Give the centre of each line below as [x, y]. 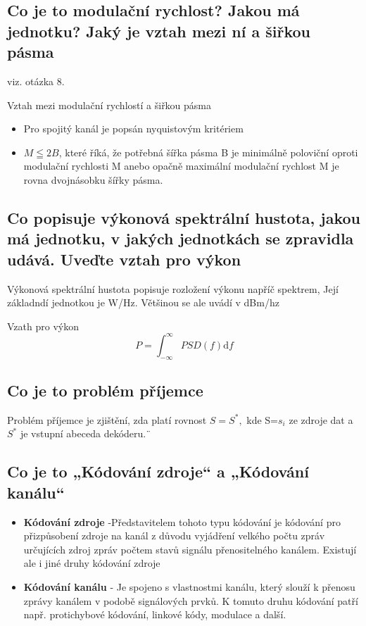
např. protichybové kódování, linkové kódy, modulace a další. [155, 614]
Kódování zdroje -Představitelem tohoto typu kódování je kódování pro [182, 521]
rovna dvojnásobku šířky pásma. [93, 179]
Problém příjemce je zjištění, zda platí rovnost [107, 419]
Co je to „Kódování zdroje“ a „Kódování [158, 471]
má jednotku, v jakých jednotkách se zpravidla [181, 238]
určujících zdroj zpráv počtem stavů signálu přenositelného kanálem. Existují [190, 549]
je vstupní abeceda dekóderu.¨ [86, 433]
